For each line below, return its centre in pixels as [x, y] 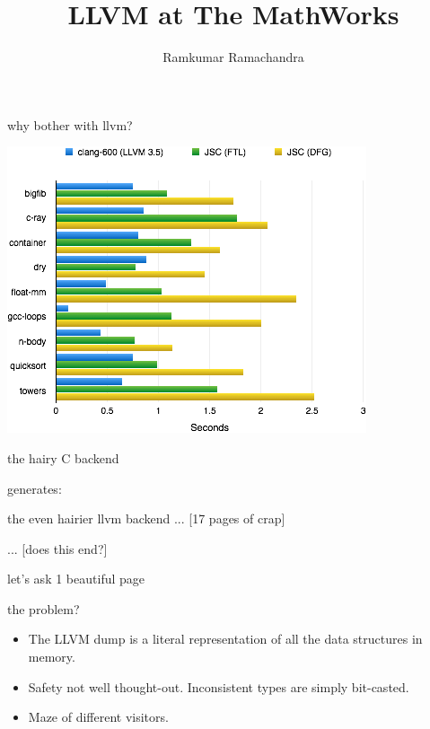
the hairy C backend [63, 457]
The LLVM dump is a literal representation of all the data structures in [225, 639]
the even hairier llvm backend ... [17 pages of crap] [146, 518]
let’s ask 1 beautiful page [76, 579]
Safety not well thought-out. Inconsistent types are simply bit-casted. [219, 686]
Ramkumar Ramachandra [233, 57]
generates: [35, 488]
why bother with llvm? [70, 124]
